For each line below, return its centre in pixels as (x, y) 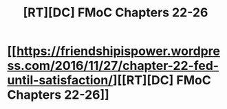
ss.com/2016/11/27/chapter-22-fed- (113, 66)
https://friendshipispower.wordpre (118, 51)
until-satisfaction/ (60, 81)
